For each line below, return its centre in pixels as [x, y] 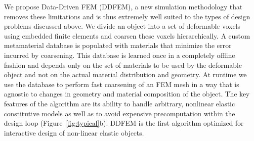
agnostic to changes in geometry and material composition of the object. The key [127, 94]
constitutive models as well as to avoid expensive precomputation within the [120, 113]
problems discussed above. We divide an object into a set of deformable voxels [122, 26]
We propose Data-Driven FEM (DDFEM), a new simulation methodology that [123, 6]
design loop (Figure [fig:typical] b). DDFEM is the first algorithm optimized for [124, 123]
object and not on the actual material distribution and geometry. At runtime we [126, 74]
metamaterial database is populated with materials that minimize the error [118, 45]
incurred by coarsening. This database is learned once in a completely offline [120, 55]
